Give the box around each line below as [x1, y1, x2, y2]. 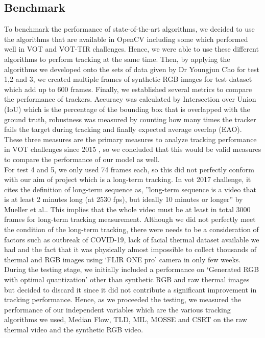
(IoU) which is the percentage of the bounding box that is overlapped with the [4, 103, 250, 114]
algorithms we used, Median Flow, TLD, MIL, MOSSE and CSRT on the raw [4, 314, 247, 325]
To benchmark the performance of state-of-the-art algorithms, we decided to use [4, 24, 255, 34]
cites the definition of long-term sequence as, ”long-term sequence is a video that [4, 184, 256, 194]
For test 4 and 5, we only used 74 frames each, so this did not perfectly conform [4, 164, 254, 174]
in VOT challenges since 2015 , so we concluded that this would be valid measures [4, 144, 261, 154]
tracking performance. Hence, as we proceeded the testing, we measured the [4, 294, 241, 305]
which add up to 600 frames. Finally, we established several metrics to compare [4, 83, 252, 94]
